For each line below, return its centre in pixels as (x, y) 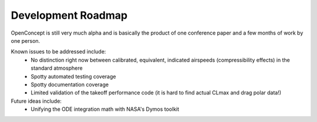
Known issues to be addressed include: (58, 52)
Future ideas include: (36, 101)
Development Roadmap (69, 15)
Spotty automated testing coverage (73, 76)
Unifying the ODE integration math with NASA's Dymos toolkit (105, 109)
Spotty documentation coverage (70, 84)
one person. (26, 40)
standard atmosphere (57, 68)
